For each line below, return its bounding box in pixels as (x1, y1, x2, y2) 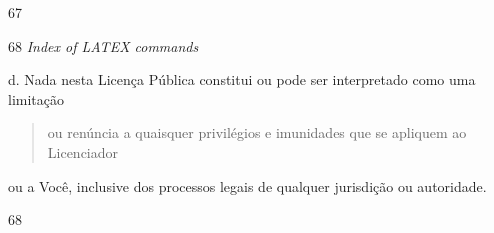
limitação (8, 88, 64, 109)
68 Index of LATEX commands (8, 35, 199, 56)
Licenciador (47, 141, 119, 162)
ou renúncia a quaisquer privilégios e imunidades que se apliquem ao (47, 122, 467, 143)
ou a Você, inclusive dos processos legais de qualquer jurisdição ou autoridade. (8, 175, 487, 196)
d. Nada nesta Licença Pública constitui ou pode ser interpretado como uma (8, 69, 476, 90)
